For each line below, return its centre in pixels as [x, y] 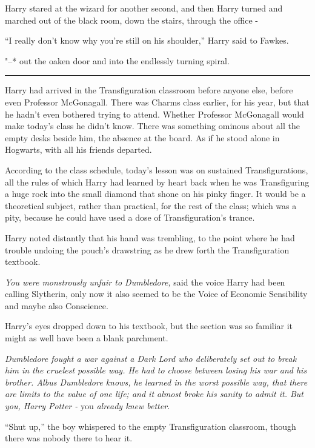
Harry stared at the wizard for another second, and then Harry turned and [144, 8]
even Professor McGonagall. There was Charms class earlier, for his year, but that [157, 102]
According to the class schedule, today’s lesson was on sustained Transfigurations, [157, 169]
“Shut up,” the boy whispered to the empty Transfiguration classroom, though [151, 426]
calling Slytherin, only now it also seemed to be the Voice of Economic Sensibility [156, 294]
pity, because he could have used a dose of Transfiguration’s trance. [130, 217]
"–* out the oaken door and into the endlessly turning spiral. [117, 60]
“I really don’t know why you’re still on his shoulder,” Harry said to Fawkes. [147, 40]
